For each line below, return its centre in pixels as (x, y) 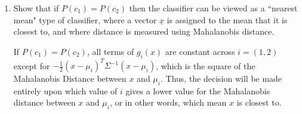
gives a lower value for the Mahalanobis (198, 90)
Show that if (36, 8)
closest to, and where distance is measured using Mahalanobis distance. (144, 31)
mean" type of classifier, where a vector (85, 19)
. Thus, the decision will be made (221, 78)
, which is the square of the (206, 65)
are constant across (200, 51)
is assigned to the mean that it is (227, 19)
